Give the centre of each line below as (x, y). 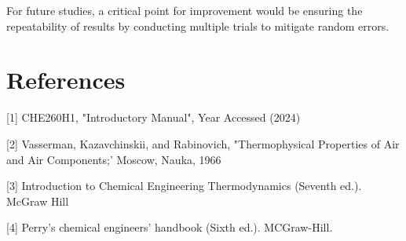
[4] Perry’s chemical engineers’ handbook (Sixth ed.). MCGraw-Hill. (170, 227)
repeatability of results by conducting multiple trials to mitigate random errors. (198, 26)
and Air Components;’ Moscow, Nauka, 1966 (114, 159)
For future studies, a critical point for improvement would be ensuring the (185, 10)
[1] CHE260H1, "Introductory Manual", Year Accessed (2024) (154, 117)
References (66, 80)
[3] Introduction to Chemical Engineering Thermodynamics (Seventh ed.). (184, 186)
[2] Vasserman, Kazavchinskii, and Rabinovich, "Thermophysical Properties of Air (203, 143)
